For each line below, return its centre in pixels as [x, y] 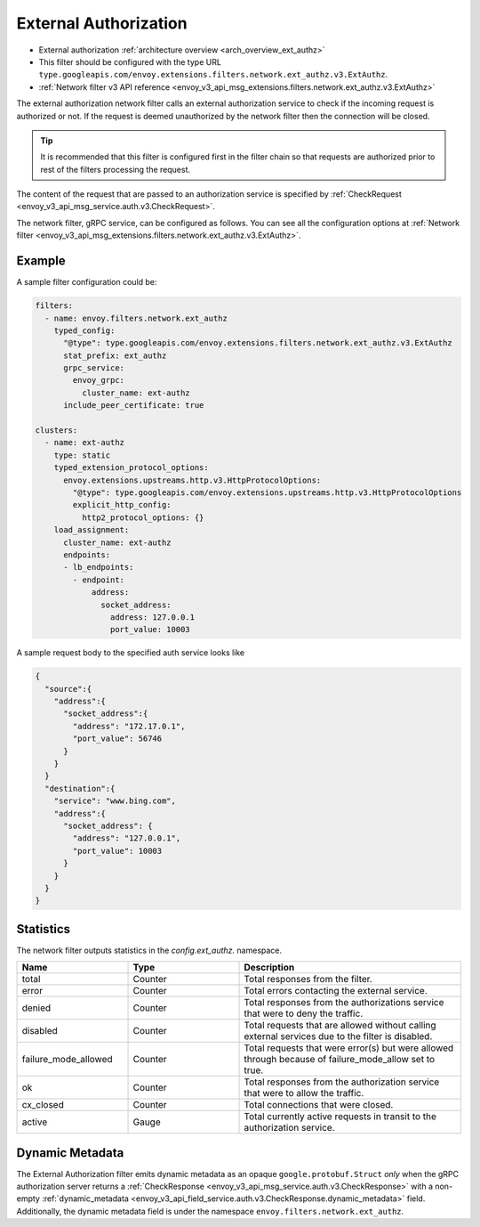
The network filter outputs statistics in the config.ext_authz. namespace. [149, 950]
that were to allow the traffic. [304, 1093]
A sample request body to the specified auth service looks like [131, 653]
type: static [82, 455]
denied [36, 1008]
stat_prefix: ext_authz [115, 355]
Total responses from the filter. [308, 979]
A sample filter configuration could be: [87, 282]
